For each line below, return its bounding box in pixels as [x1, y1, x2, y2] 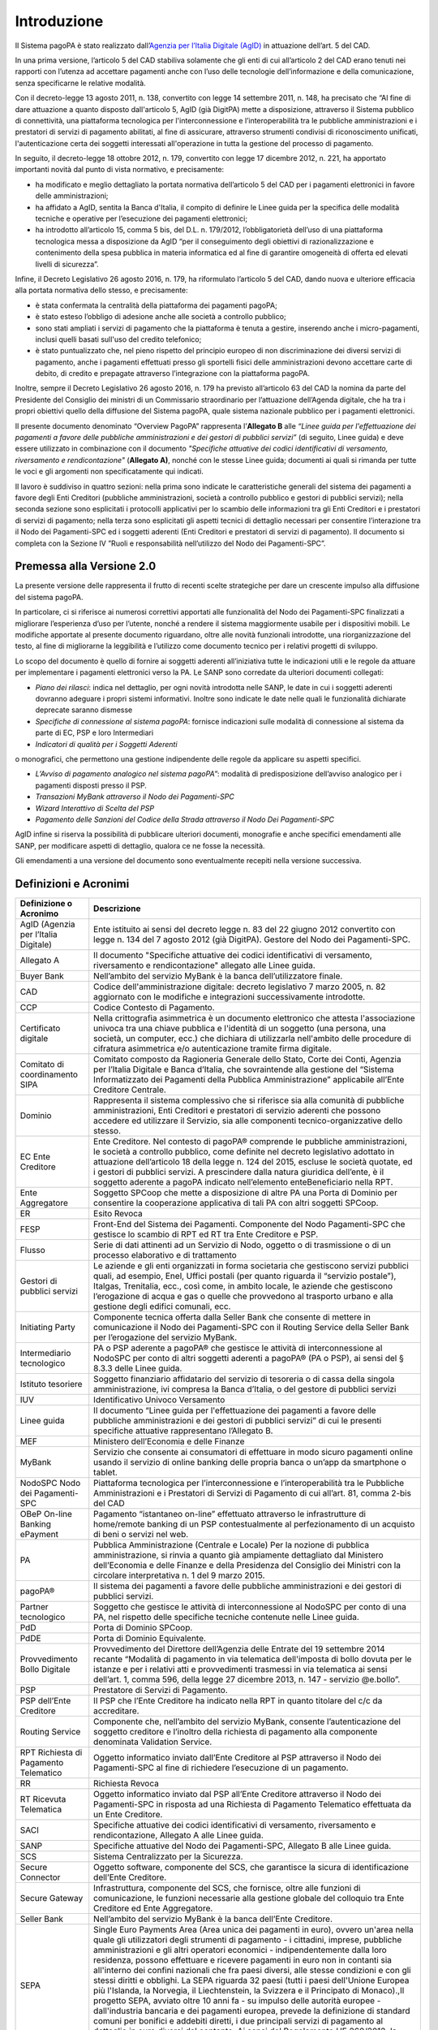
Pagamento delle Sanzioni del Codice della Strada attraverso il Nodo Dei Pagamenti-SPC [35, 814, 335, 824]
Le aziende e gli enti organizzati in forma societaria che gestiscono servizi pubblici [93, 1259, 409, 1271]
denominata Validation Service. [93, 1736, 213, 1747]
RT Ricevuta [19, 1793, 67, 1804]
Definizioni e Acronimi [15, 877, 130, 891]
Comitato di [19, 1058, 65, 1069]
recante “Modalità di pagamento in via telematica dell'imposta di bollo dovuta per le [93, 1653, 412, 1665]
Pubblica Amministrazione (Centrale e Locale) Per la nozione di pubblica [93, 1539, 369, 1550]
